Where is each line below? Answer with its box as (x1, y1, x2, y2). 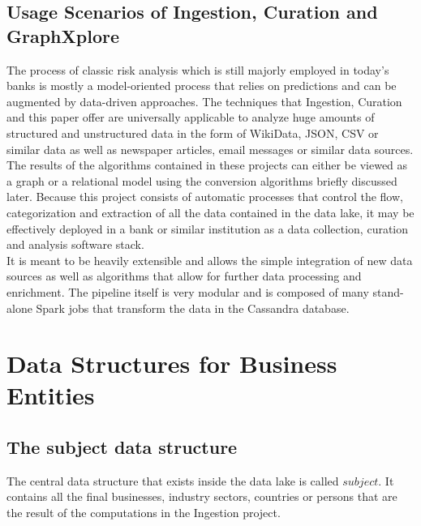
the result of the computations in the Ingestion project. (6, 504, 281, 521)
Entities (6, 378, 95, 412)
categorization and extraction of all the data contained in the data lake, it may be (6, 203, 415, 220)
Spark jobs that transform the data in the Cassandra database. (36, 299, 350, 316)
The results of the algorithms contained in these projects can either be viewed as (6, 156, 408, 173)
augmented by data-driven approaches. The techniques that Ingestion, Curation (6, 92, 402, 109)
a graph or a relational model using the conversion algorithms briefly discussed (6, 172, 397, 189)
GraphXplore (6, 23, 119, 48)
